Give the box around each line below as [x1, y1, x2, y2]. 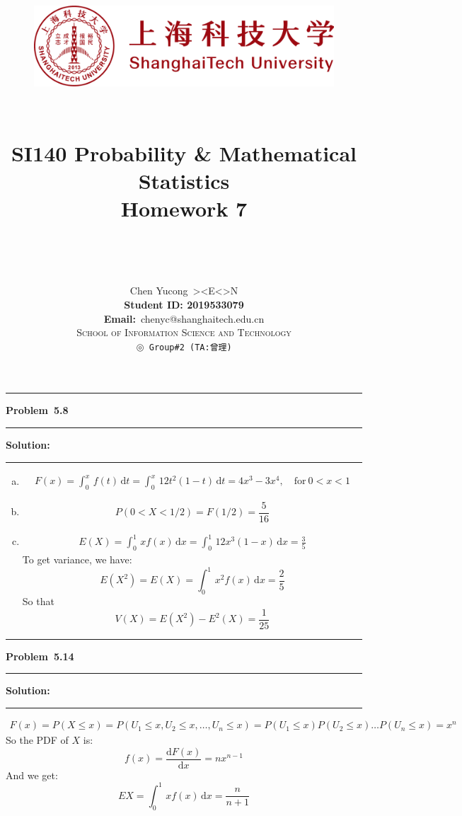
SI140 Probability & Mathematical [11, 139, 357, 168]
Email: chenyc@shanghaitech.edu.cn [103, 311, 265, 326]
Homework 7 [120, 194, 248, 223]
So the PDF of [6, 732, 69, 747]
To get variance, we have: [22, 552, 132, 567]
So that [22, 594, 54, 609]
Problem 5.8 [6, 403, 69, 418]
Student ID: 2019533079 [124, 297, 244, 311]
